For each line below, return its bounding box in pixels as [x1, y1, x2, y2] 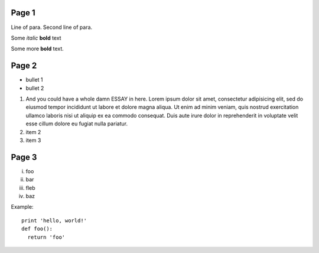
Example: [11, 203, 34, 210]
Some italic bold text [11, 34, 61, 41]
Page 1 [11, 8, 35, 18]
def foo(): [21, 225, 53, 232]
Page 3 [11, 152, 37, 162]
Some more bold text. [11, 45, 64, 53]
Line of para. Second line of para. [11, 24, 93, 31]
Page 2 [11, 61, 37, 71]
